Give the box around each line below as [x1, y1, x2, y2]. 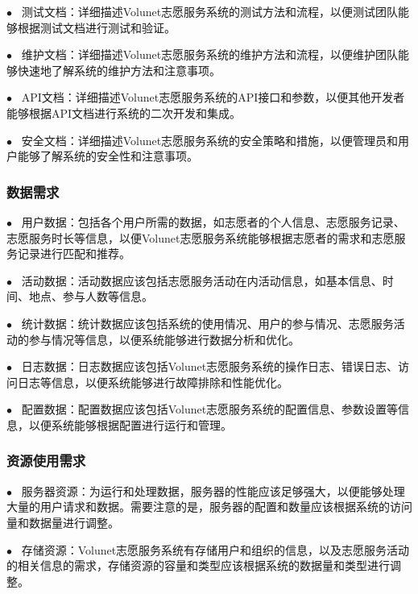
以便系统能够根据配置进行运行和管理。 [28, 416, 232, 433]
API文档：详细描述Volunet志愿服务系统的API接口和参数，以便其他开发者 [21, 89, 405, 106]
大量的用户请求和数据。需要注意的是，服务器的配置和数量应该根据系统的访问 [6, 498, 412, 515]
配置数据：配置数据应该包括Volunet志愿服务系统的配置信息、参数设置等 [21, 401, 399, 417]
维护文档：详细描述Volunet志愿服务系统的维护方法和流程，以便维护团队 [21, 46, 399, 63]
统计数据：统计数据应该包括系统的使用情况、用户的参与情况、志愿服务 [21, 314, 394, 331]
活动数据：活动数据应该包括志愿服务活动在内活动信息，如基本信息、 [21, 272, 383, 289]
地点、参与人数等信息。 [28, 288, 153, 305]
